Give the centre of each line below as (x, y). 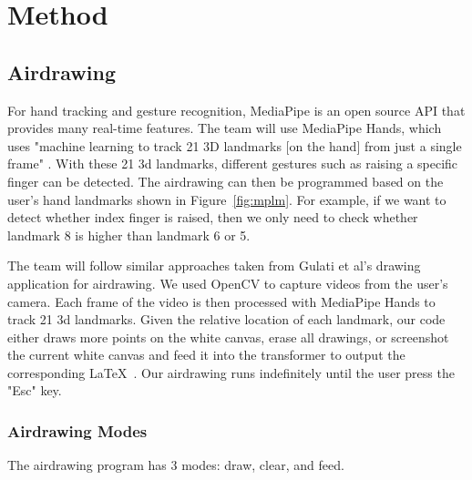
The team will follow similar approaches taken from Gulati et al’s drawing (214, 266)
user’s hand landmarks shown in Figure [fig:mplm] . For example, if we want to (227, 199)
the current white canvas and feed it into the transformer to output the (206, 355)
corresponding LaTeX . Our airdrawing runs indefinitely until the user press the (231, 372)
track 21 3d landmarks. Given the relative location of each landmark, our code (226, 319)
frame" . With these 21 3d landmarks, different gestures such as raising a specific (233, 163)
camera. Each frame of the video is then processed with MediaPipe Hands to (221, 301)
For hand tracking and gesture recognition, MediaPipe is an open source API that (236, 110)
